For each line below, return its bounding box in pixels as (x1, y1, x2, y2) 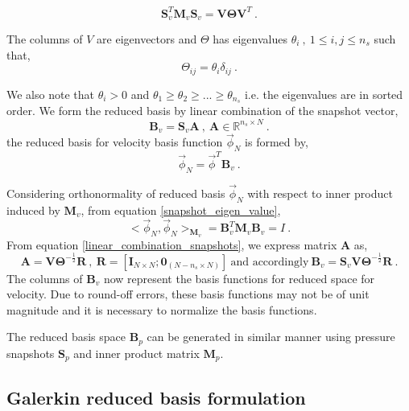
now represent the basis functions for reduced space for (103, 269, 375, 286)
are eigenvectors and (97, 30, 197, 47)
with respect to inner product (247, 184, 393, 201)
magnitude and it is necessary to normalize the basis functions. (6, 301, 317, 318)
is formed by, (245, 134, 308, 150)
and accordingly (230, 256, 309, 268)
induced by (6, 201, 60, 218)
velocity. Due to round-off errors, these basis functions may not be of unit (6, 286, 370, 302)
